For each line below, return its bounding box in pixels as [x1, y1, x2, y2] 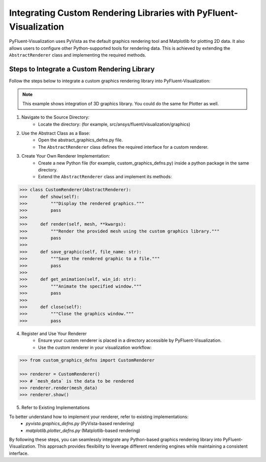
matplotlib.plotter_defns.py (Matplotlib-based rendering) [26, 428, 140, 433]
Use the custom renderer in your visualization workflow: [38, 344, 152, 350]
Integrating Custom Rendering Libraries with [9, 7, 195, 18]
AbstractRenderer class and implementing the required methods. [9, 52, 146, 58]
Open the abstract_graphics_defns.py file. [38, 137, 123, 143]
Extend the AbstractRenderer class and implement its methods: [38, 174, 172, 180]
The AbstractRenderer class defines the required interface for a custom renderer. [38, 144, 209, 150]
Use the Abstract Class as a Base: [21, 130, 91, 136]
